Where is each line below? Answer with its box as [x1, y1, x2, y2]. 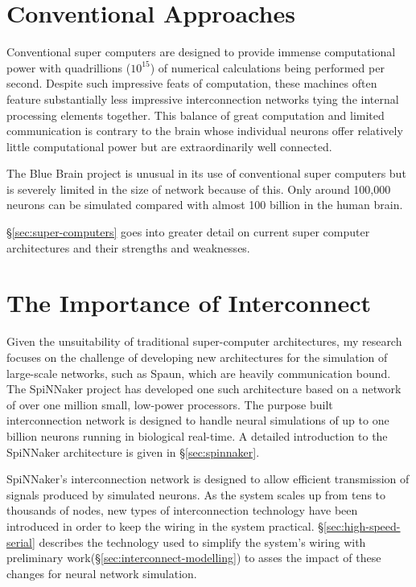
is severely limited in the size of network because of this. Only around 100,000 [6, 180, 391, 197]
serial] [6, 533, 35, 550]
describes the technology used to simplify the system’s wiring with [39, 533, 366, 550]
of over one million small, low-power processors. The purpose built [6, 396, 333, 413]
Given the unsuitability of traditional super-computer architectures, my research [6, 333, 402, 350]
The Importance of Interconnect [6, 286, 371, 319]
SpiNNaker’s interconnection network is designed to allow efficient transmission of [6, 470, 410, 487]
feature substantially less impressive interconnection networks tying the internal [6, 90, 399, 107]
